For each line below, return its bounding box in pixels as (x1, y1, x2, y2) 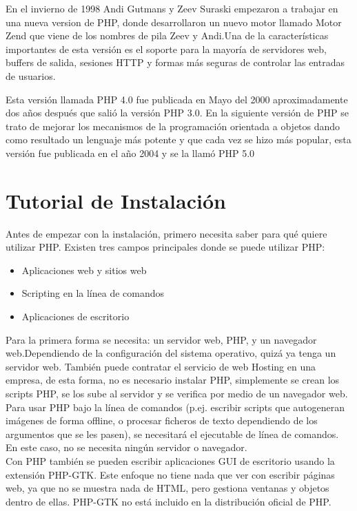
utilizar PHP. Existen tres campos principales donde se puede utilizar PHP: (6, 240, 325, 254)
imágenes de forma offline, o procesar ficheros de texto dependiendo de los (6, 413, 318, 428)
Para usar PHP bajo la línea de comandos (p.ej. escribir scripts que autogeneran (6, 399, 345, 414)
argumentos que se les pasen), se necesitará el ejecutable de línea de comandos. (6, 426, 339, 441)
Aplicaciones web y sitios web (21, 262, 147, 277)
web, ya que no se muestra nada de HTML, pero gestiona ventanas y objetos (6, 481, 329, 495)
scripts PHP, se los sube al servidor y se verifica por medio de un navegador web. (6, 386, 348, 400)
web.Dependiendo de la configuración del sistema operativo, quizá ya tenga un (6, 346, 336, 360)
